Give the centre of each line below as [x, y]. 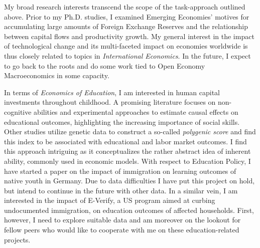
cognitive [18, 111]
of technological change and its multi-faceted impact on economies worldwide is [126, 46]
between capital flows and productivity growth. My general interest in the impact [129, 36]
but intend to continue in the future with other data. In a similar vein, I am [121, 190]
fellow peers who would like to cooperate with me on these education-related [122, 230]
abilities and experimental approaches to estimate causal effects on [136, 111]
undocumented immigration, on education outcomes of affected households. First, [129, 210]
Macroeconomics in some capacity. [57, 75]
